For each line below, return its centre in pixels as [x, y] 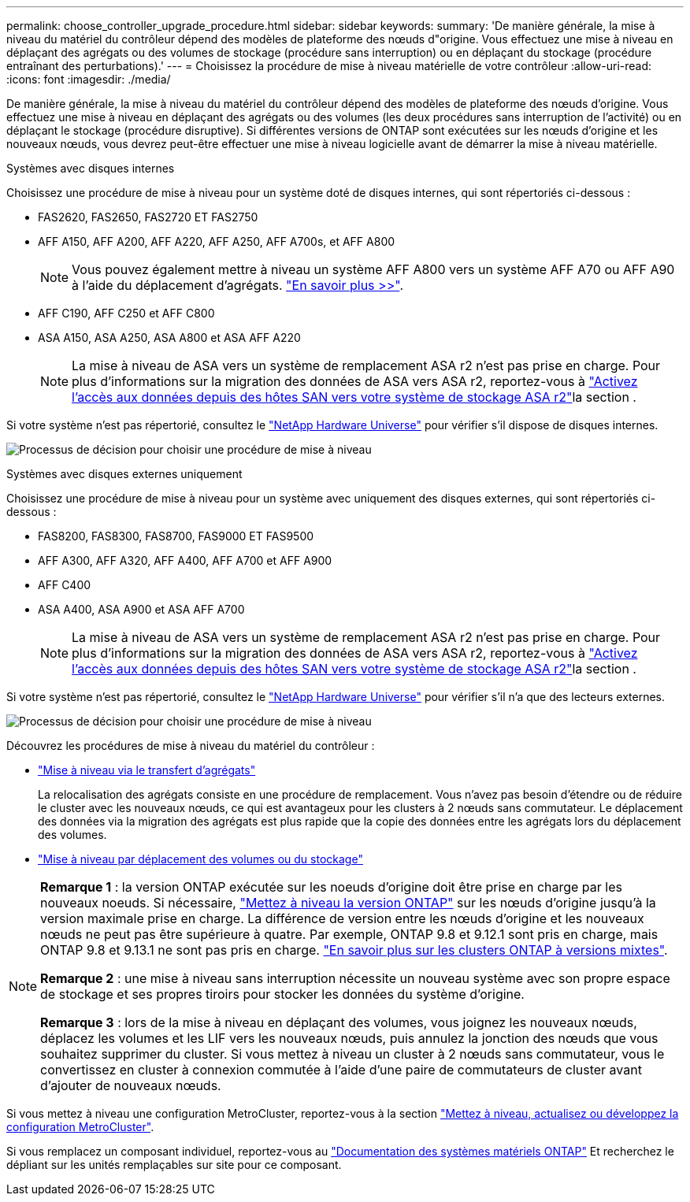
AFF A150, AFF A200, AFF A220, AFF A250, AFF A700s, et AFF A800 [217, 241]
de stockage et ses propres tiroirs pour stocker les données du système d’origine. [282, 994]
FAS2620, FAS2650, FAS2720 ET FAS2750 [148, 217]
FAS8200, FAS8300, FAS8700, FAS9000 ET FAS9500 [176, 536]
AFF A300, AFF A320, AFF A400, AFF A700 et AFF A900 [185, 560]
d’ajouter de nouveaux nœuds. [131, 1085]
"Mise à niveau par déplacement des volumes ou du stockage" [200, 859]
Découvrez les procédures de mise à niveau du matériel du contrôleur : [191, 746]
